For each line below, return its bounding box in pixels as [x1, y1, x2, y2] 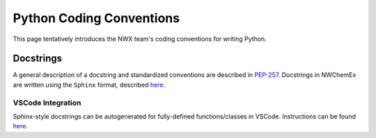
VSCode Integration [13, 98, 81, 107]
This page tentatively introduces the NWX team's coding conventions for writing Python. [13, 35, 267, 43]
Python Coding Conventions [13, 10, 180, 26]
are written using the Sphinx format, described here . [13, 80, 166, 89]
